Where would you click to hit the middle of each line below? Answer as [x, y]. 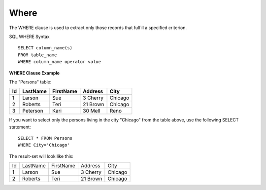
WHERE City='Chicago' [44, 145]
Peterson [33, 111]
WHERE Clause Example [34, 73]
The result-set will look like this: [41, 156]
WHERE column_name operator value [59, 62]
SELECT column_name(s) [45, 48]
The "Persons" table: [30, 82]
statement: [20, 127]
